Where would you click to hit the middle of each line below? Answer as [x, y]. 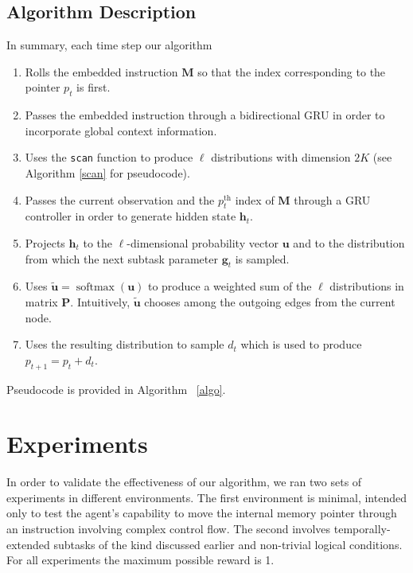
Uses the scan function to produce [109, 157]
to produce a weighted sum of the [230, 286]
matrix [41, 302]
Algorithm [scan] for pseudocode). [107, 173]
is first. [94, 87]
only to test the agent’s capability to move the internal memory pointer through [202, 513]
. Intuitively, [100, 302]
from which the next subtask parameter [121, 258]
